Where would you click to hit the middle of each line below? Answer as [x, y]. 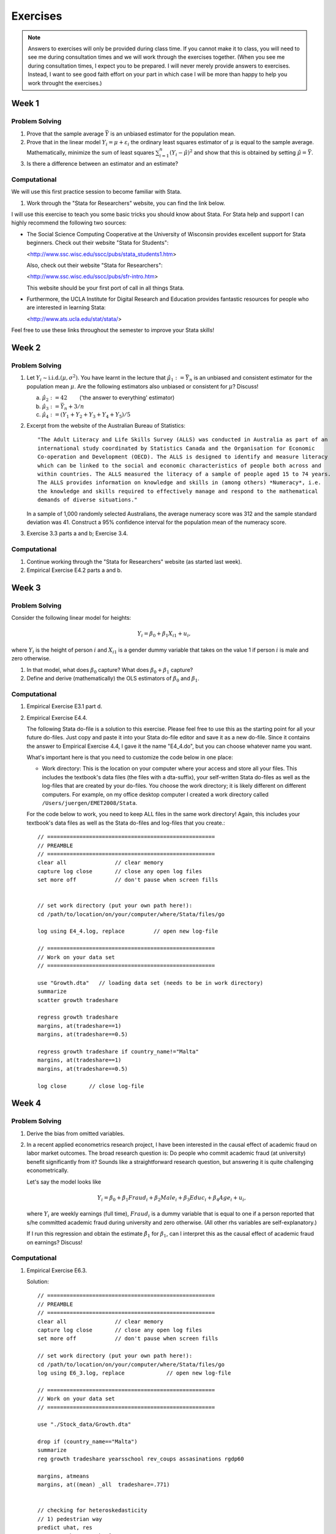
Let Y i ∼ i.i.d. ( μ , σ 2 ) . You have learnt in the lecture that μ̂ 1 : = [106, 378]
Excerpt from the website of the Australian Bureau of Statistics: [106, 426]
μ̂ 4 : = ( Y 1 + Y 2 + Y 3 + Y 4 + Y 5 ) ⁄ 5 [86, 415]
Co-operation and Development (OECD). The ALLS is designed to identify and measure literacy [183, 457]
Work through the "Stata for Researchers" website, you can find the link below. [126, 203]
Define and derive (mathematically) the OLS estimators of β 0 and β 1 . [113, 679]
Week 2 [26, 348]
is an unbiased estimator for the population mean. [173, 133]
